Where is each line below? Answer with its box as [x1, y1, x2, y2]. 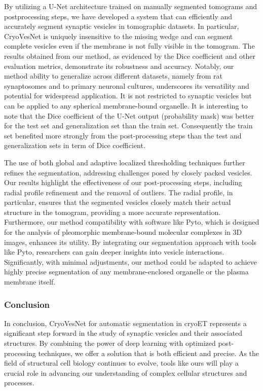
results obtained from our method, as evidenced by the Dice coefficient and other [4, 50, 256, 61]
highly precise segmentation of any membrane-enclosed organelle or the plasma [4, 266, 249, 277]
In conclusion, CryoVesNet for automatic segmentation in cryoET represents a [4, 317, 247, 328]
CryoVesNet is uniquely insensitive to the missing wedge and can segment [4, 30, 233, 41]
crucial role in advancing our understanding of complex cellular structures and [4, 367, 247, 378]
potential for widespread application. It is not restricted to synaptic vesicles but [4, 90, 252, 101]
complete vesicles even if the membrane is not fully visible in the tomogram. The [4, 41, 255, 51]
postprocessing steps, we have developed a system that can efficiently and [4, 11, 233, 21]
